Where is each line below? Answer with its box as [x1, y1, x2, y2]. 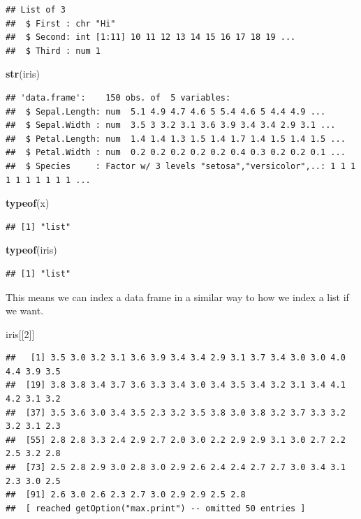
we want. [6, 303, 44, 318]
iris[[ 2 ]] [6, 326, 35, 341]
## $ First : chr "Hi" [6, 18, 116, 29]
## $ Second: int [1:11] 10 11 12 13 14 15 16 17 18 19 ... [6, 32, 296, 43]
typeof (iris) [6, 242, 57, 257]
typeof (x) [6, 196, 50, 210]
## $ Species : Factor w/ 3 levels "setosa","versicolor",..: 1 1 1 [6, 161, 356, 171]
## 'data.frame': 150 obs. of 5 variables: [6, 92, 231, 103]
